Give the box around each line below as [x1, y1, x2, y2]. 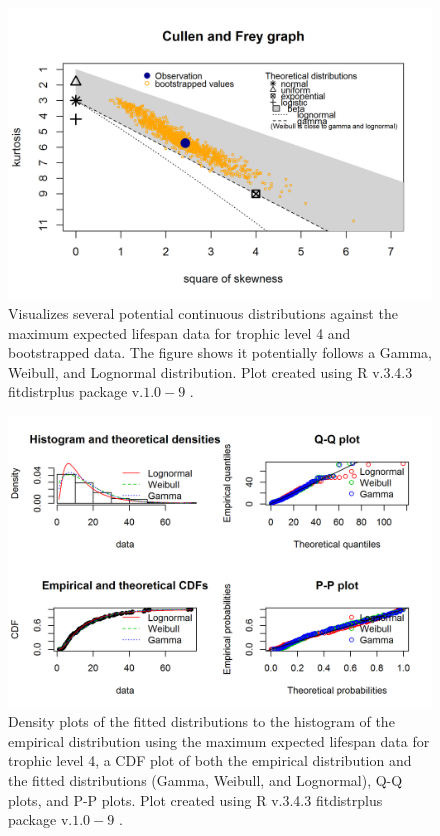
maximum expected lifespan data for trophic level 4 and [8, 322, 351, 343]
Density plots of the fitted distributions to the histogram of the [8, 711, 395, 732]
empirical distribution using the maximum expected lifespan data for [8, 730, 430, 751]
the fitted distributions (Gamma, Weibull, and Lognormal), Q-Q [8, 769, 403, 790]
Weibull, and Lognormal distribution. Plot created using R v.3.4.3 [8, 361, 413, 382]
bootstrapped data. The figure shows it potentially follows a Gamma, [8, 342, 433, 363]
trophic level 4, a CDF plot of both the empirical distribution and [8, 750, 412, 771]
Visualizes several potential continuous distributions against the [8, 303, 398, 324]
